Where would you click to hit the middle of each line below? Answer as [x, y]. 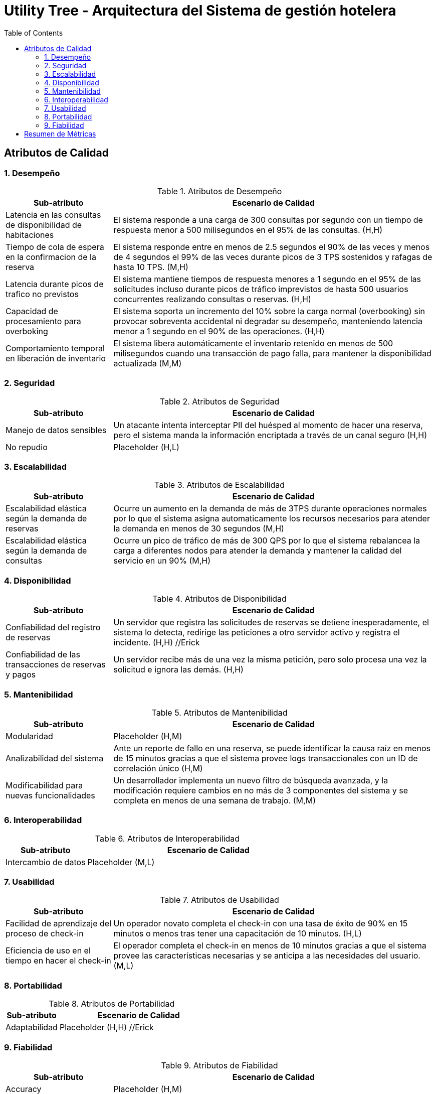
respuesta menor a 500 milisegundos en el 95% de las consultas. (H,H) [248, 230]
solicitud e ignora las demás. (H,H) [178, 670]
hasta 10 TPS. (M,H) [151, 267]
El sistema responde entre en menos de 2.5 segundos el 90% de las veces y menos [272, 247]
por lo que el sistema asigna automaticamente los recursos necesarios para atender [272, 519]
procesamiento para [43, 321]
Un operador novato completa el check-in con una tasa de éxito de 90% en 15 [261, 924]
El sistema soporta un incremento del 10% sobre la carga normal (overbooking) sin [269, 311]
